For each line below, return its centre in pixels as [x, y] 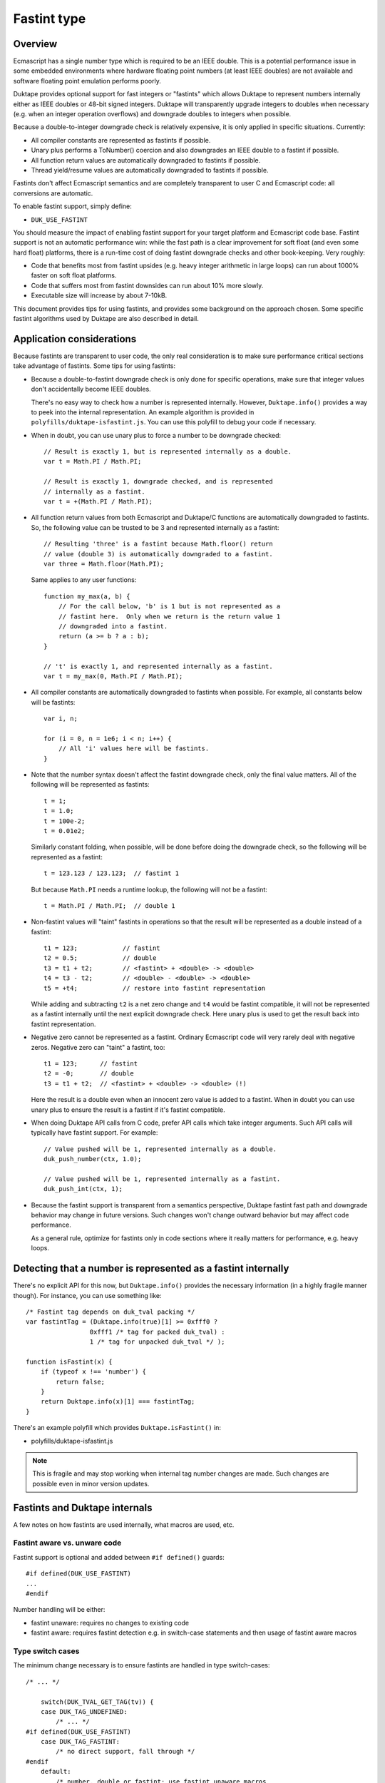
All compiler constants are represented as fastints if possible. [121, 140]
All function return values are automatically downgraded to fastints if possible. [146, 160]
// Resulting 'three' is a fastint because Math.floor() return [159, 544]
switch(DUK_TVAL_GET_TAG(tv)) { [97, 1702]
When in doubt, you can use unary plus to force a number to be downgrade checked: [156, 435]
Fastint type [50, 19]
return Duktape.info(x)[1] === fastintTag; [118, 1402]
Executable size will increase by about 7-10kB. [99, 295]
